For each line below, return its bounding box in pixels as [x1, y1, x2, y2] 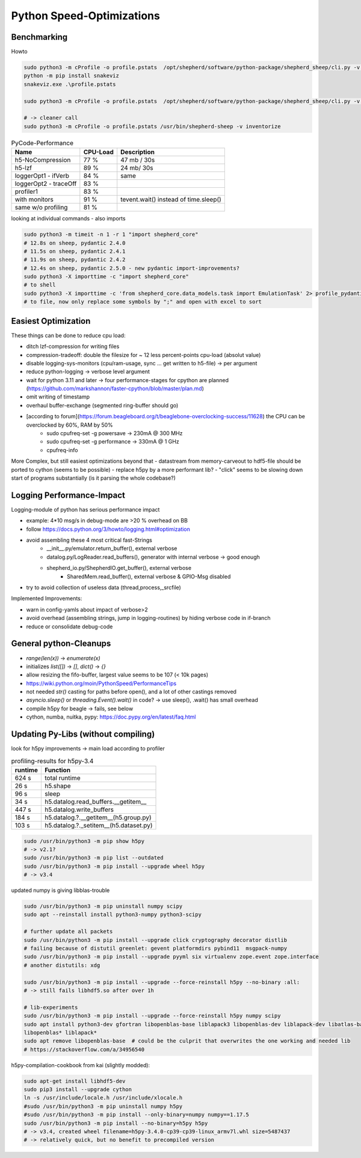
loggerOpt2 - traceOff [14, 179, 77, 188]
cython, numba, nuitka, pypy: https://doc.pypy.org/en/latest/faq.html [26, 713, 196, 720]
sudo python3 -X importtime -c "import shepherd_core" [23, 273, 189, 280]
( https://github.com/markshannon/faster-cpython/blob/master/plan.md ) [26, 385, 205, 392]
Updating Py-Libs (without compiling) [11, 729, 155, 740]
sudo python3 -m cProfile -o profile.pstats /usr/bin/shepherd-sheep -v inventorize [23, 123, 281, 129]
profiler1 [14, 187, 39, 196]
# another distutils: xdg [23, 962, 100, 968]
